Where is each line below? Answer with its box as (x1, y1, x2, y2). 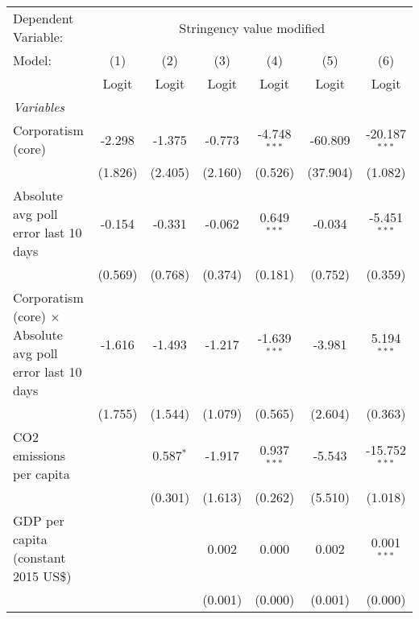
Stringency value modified (179, 18, 326, 37)
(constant (13, 548, 66, 567)
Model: (13, 51, 52, 69)
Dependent (13, 9, 74, 27)
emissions (13, 446, 66, 464)
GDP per (13, 511, 64, 530)
